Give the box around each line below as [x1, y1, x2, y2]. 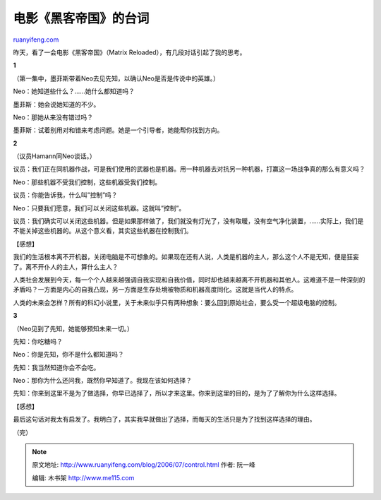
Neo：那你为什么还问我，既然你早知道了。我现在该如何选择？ [13, 376, 193, 385]
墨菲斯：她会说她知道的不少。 [13, 100, 100, 109]
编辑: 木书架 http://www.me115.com [32, 473, 135, 482]
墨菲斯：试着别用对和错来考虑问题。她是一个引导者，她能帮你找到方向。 [13, 126, 224, 134]
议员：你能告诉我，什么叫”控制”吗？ [13, 191, 118, 199]
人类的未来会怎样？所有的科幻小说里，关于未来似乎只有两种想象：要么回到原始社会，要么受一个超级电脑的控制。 [13, 298, 341, 306]
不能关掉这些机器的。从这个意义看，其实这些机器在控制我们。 [13, 227, 193, 235]
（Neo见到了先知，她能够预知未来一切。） [13, 324, 134, 333]
